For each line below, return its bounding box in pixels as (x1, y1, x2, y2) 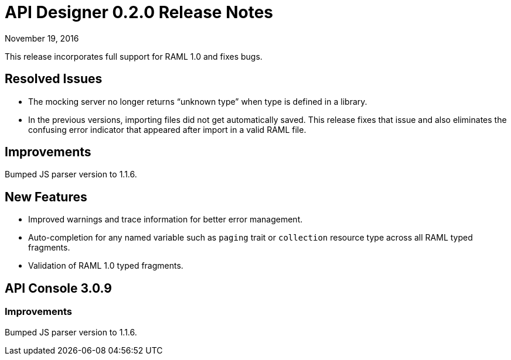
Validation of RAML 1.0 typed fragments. (28, 260, 183, 271)
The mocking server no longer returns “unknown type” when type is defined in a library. (28, 96, 367, 107)
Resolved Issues (5, 71, 103, 87)
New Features (5, 189, 87, 204)
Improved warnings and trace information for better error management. (28, 214, 303, 225)
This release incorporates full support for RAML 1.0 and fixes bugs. (5, 51, 263, 61)
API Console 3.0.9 (5, 280, 112, 296)
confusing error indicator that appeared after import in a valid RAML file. (28, 124, 306, 135)
